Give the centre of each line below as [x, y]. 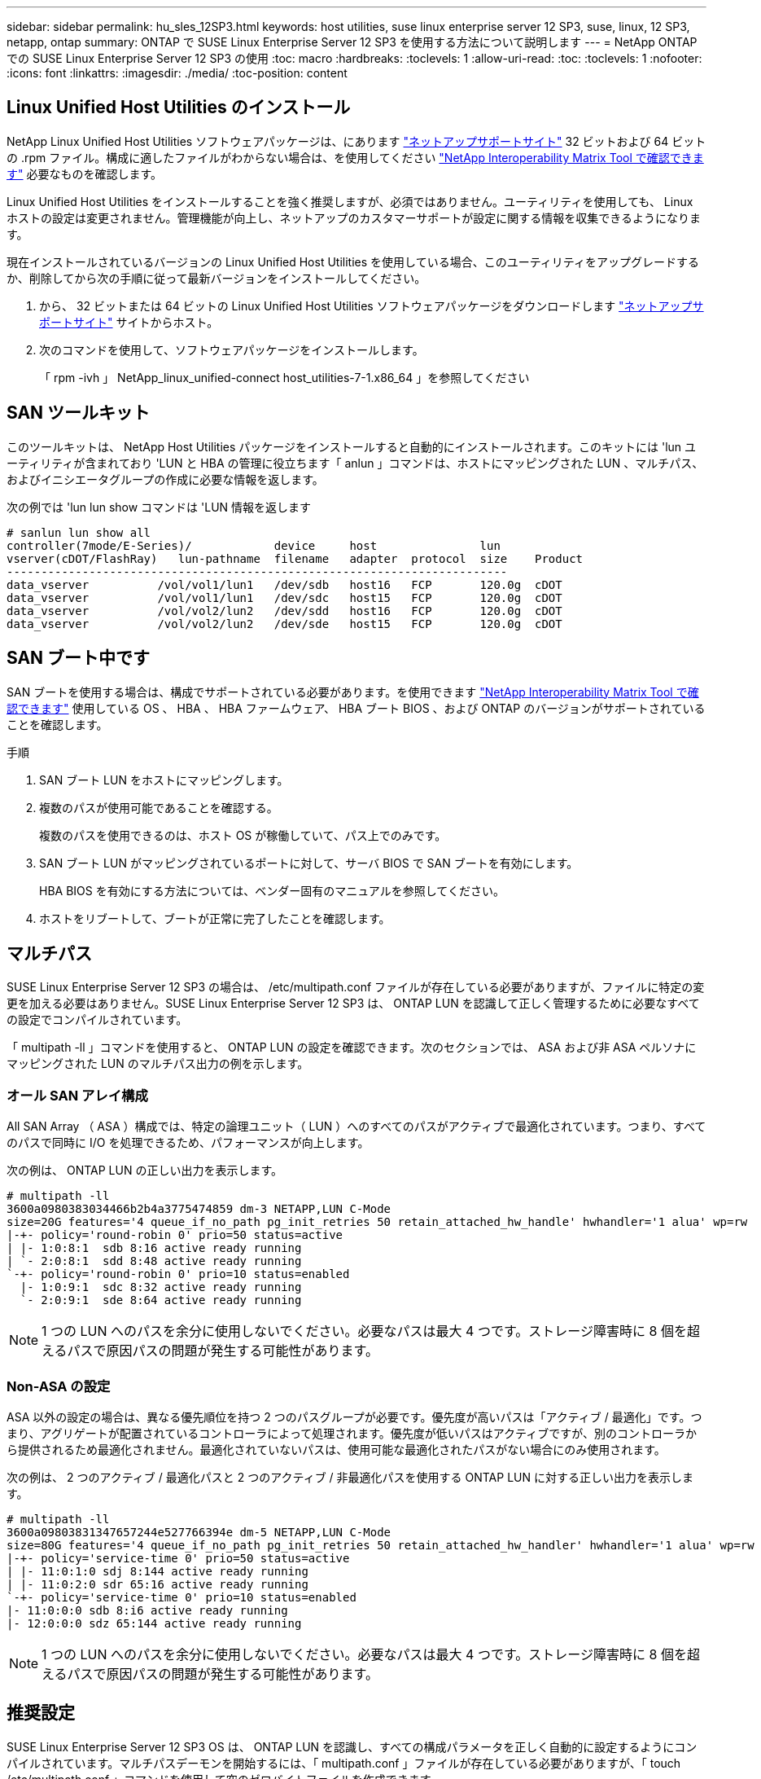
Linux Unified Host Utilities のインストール [179, 108]
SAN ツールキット [79, 413]
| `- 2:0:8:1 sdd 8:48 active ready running [154, 1261]
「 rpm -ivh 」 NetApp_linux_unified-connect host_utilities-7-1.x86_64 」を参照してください [284, 377]
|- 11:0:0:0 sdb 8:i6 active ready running [147, 1610]
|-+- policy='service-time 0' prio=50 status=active [178, 1558]
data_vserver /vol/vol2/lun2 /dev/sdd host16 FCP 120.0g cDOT [284, 611]
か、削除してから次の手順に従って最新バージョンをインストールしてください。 [216, 278]
